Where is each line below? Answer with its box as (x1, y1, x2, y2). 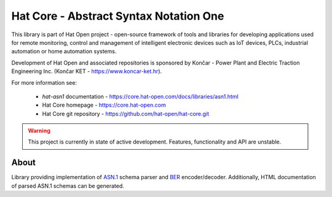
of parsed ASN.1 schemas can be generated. (11, 182, 124, 190)
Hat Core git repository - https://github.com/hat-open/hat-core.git (42, 110, 209, 117)
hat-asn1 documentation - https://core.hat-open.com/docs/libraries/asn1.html (42, 93, 239, 100)
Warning (28, 127, 50, 134)
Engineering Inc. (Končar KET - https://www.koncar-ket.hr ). (11, 68, 162, 75)
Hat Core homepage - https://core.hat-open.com (42, 101, 166, 109)
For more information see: (11, 79, 77, 86)
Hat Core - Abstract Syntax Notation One (11, 9, 224, 23)
